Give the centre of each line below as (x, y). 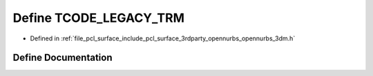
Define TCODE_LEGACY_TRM (98, 18)
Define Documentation (63, 58)
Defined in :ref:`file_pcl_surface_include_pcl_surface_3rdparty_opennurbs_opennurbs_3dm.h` (163, 38)
